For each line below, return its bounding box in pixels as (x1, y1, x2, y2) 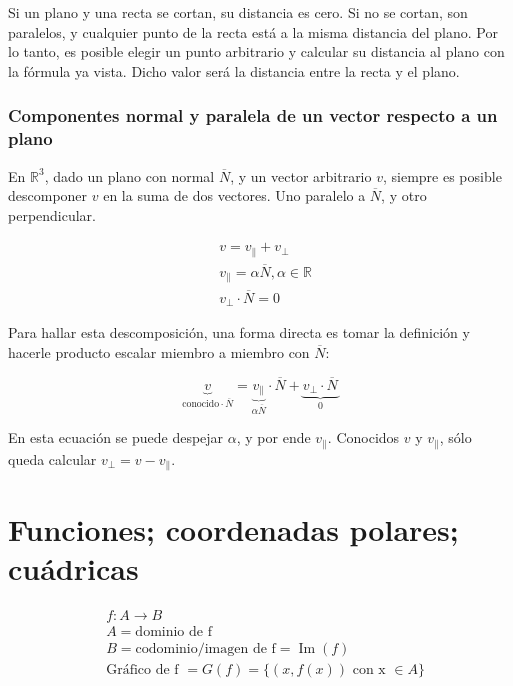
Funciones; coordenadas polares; (8, 509, 459, 550)
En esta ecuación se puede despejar (8, 427, 224, 448)
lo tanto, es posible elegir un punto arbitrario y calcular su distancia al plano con (8, 41, 505, 62)
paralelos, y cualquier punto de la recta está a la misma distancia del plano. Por (8, 21, 498, 42)
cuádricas (8, 548, 139, 589)
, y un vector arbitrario (230, 165, 372, 186)
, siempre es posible (382, 165, 502, 186)
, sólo (439, 427, 472, 448)
